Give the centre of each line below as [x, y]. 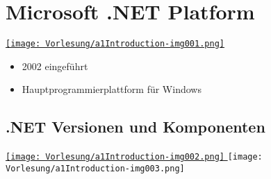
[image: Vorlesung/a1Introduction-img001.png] [115, 44]
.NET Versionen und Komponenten [135, 127]
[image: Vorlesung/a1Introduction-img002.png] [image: [134, 157]
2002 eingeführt [55, 66]
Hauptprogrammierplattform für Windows [112, 89]
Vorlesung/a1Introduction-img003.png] [95, 168]
